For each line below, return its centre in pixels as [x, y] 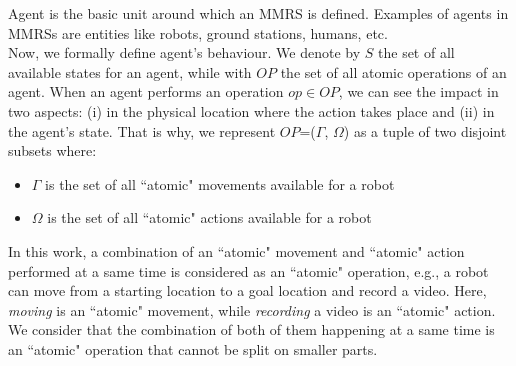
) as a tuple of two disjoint [425, 130]
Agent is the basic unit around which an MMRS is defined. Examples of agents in [258, 13]
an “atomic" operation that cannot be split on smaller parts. [193, 348]
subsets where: [52, 150]
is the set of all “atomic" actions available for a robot [209, 217]
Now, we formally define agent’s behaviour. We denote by [184, 52]
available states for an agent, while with [130, 71]
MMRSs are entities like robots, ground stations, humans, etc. [198, 32]
